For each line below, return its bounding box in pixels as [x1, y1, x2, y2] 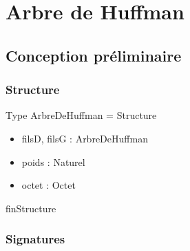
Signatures [6, 230, 65, 248]
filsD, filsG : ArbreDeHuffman [21, 131, 148, 145]
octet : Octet [21, 178, 76, 192]
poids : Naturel [21, 154, 85, 169]
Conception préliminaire [6, 44, 182, 66]
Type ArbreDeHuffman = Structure [6, 108, 157, 122]
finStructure [6, 201, 56, 215]
